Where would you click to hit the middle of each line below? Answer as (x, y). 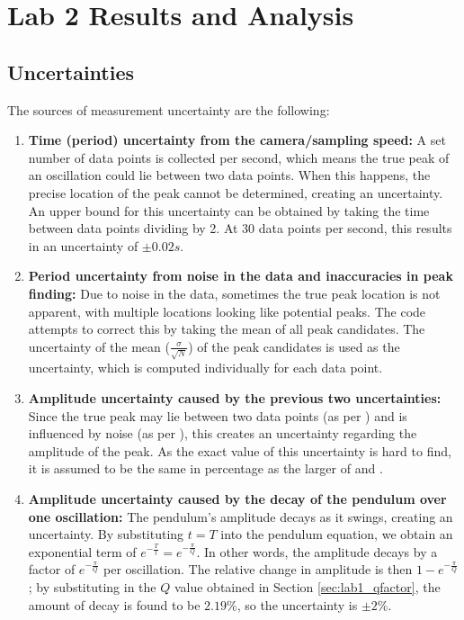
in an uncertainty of (83, 245)
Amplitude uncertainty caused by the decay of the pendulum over (237, 498)
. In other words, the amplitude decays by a (317, 551)
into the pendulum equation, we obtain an (337, 534)
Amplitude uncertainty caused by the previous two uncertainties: (235, 398)
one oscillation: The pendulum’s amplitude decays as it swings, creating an (241, 516)
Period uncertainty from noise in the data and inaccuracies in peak (241, 276)
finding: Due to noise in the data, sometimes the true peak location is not (234, 293)
